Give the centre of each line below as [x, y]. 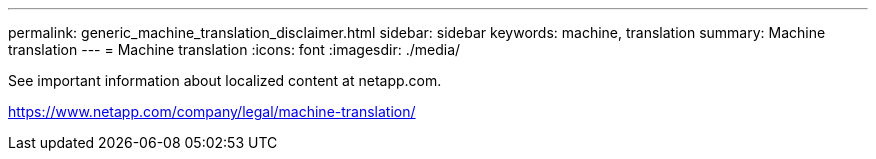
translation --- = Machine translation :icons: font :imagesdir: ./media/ [234, 49]
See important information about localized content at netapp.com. [225, 80]
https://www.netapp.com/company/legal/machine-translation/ [212, 111]
